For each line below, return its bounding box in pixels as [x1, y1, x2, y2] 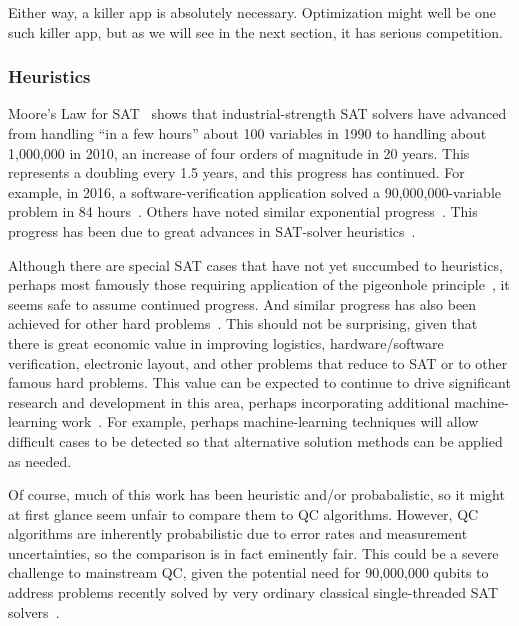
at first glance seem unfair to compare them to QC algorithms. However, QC [8, 503, 479, 524]
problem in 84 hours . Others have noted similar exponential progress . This [8, 201, 478, 222]
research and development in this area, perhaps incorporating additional [8, 391, 450, 412]
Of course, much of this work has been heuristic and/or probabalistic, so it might [8, 484, 505, 505]
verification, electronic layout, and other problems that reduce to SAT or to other [8, 352, 508, 373]
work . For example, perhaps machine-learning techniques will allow [61, 411, 479, 432]
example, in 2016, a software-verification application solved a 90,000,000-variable [8, 181, 501, 202]
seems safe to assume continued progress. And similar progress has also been [8, 293, 477, 314]
